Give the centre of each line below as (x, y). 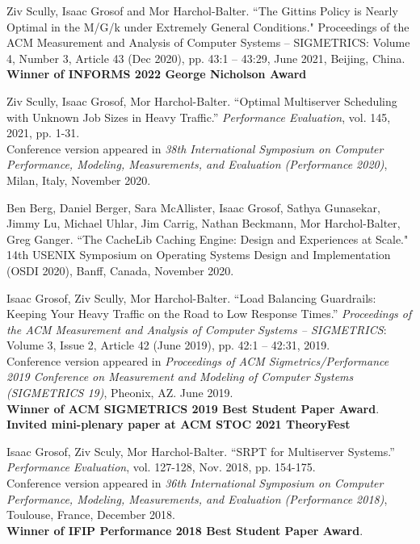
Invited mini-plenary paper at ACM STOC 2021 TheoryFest (178, 424)
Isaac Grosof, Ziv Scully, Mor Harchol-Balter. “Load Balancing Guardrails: (191, 297)
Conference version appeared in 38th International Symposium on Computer (195, 148)
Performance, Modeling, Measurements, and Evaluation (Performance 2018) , (197, 498)
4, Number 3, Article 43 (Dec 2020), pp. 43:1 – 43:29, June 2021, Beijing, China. (206, 58)
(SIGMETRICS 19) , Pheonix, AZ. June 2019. (120, 393)
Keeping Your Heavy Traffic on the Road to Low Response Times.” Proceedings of (209, 314)
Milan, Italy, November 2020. (79, 180)
